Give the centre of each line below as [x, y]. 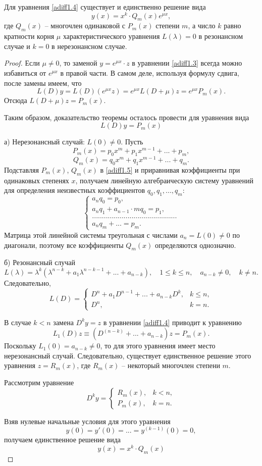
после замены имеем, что [43, 83]
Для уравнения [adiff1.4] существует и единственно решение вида [105, 7]
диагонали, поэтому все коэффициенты [64, 245]
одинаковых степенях [37, 180]
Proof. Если [22, 63]
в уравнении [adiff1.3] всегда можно [187, 63]
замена [63, 322]
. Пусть [132, 142]
